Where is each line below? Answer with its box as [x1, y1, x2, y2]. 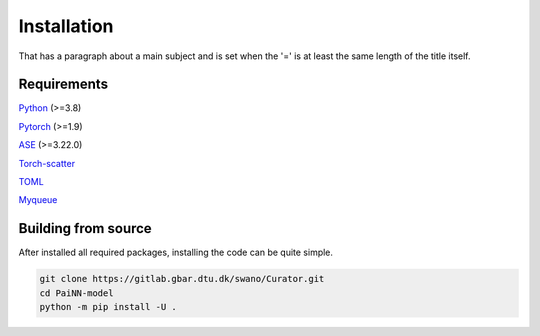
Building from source [18, 220, 152, 237]
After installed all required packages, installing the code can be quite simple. [18, 246, 334, 259]
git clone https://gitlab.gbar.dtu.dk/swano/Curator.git [39, 273, 325, 285]
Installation [18, 15, 114, 37]
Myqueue [18, 194, 58, 206]
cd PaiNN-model [39, 287, 114, 299]
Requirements [18, 76, 109, 93]
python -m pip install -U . [39, 301, 177, 313]
